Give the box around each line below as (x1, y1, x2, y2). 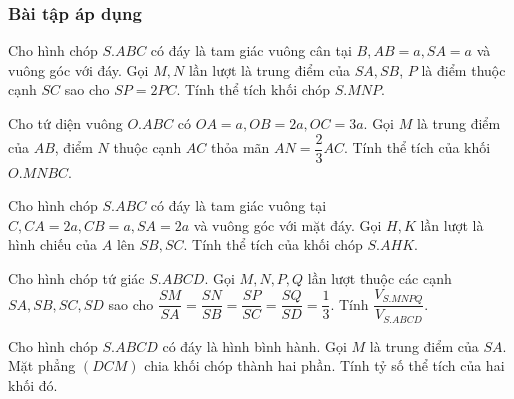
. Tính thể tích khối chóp (176, 79, 331, 100)
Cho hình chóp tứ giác (8, 268, 145, 289)
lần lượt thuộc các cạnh (307, 268, 452, 289)
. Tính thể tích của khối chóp (183, 234, 363, 255)
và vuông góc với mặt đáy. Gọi (193, 214, 382, 235)
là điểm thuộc (421, 59, 506, 80)
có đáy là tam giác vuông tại (150, 195, 327, 216)
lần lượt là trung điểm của (188, 59, 350, 80)
